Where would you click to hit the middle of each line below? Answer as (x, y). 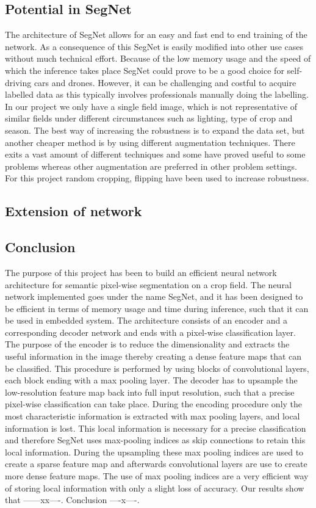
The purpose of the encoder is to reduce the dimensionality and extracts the (147, 344)
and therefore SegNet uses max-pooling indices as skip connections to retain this (155, 440)
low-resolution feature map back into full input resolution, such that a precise (150, 392)
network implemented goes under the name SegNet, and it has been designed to (154, 296)
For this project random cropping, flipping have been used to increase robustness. (157, 178)
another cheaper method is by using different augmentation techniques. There (150, 142)
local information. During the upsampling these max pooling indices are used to (154, 452)
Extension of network (74, 211)
